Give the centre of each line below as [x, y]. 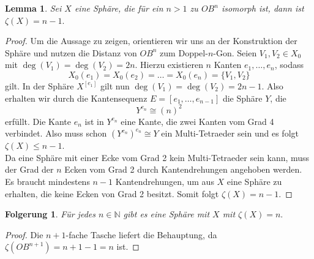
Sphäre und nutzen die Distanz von [71, 52]
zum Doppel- [184, 52]
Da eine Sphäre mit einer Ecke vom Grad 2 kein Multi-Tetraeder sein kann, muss [157, 157]
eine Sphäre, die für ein [119, 8]
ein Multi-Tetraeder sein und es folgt [230, 133]
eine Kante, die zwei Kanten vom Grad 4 [197, 121]
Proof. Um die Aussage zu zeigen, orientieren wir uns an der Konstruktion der [151, 41]
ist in [94, 121]
